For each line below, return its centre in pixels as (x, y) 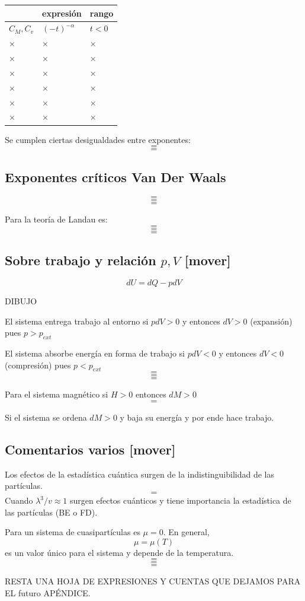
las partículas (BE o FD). (51, 512)
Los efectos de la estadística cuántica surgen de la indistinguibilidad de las (139, 474)
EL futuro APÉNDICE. (48, 593)
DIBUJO (21, 301)
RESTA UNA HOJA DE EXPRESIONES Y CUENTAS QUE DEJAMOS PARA (153, 581)
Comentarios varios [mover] (90, 449)
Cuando (19, 500)
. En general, (186, 532)
